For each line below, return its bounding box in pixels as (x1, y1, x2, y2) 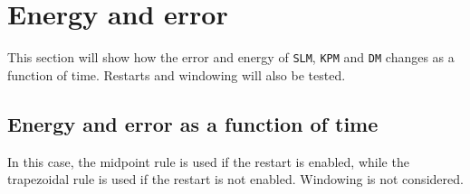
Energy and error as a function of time (7, 109, 379, 137)
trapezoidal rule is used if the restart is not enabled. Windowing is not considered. (7, 170, 464, 189)
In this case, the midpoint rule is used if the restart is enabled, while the (7, 152, 409, 171)
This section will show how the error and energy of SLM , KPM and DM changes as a (7, 48, 455, 67)
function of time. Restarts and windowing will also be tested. (7, 65, 346, 84)
